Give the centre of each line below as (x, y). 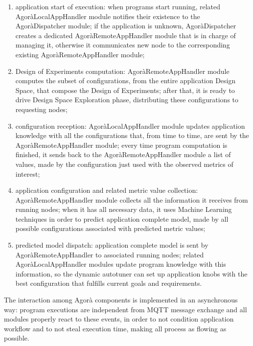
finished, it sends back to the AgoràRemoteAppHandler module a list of (123, 154)
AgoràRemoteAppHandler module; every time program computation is (121, 145)
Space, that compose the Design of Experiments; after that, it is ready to (125, 90)
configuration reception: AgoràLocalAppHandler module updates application (130, 126)
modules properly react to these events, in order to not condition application (119, 319)
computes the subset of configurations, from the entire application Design (126, 81)
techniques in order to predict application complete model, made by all (122, 219)
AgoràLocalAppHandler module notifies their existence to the (108, 16)
